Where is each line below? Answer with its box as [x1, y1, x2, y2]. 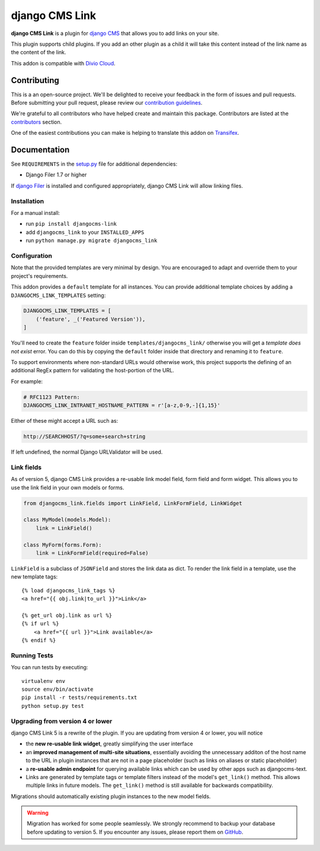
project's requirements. [11, 272, 68, 279]
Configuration [11, 251, 53, 260]
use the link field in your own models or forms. [11, 484, 124, 491]
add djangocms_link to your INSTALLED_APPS [25, 229, 145, 236]
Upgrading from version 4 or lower [11, 717, 113, 725]
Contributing [11, 75, 59, 86]
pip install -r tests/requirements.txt [21, 694, 137, 701]
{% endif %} [21, 637, 56, 644]
